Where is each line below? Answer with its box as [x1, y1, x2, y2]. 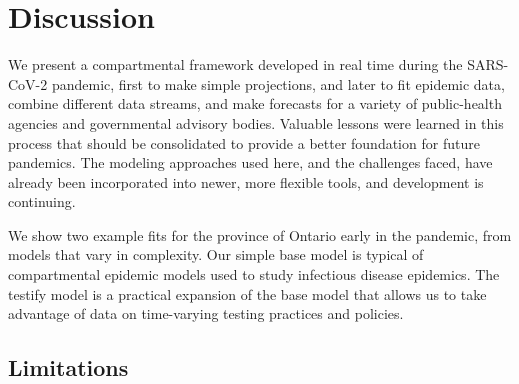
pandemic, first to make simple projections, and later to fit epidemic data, [51, 73, 505, 94]
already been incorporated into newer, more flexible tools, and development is [8, 171, 484, 192]
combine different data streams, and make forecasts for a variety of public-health [8, 93, 502, 114]
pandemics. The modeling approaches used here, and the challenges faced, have [8, 152, 493, 173]
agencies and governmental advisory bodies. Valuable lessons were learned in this [8, 112, 504, 133]
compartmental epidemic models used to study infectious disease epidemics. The [8, 264, 500, 285]
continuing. [8, 191, 76, 212]
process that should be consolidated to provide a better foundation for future [8, 132, 480, 153]
